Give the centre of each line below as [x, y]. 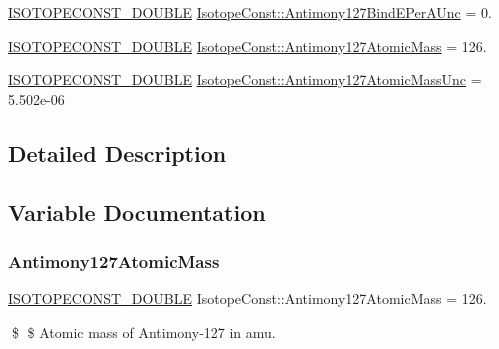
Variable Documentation [137, 211]
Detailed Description [117, 152]
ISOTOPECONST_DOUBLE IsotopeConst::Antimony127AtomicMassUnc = [245, 79]
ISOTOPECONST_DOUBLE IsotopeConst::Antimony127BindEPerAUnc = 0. [250, 12]
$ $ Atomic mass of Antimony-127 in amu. [143, 331]
